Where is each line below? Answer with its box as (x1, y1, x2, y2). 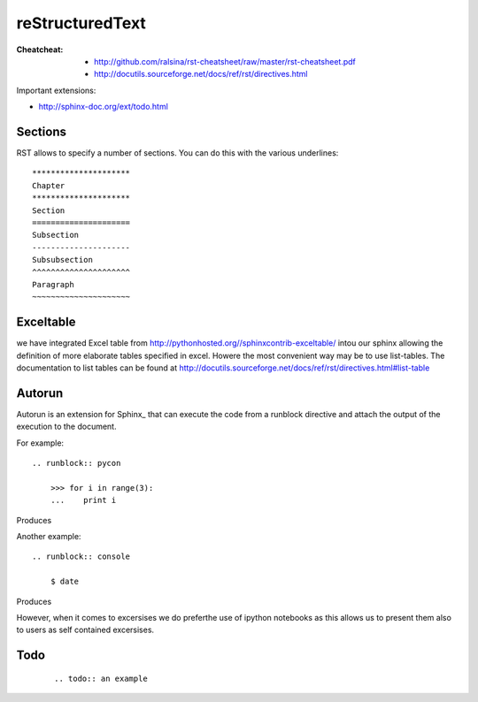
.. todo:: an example (54, 673, 148, 683)
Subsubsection (32, 255, 93, 265)
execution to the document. (16, 421, 117, 432)
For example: (16, 438, 65, 448)
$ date (50, 576, 80, 587)
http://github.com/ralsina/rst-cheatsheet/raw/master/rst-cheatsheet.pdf (94, 56, 356, 66)
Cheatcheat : (16, 44, 64, 55)
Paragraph (32, 279, 74, 289)
